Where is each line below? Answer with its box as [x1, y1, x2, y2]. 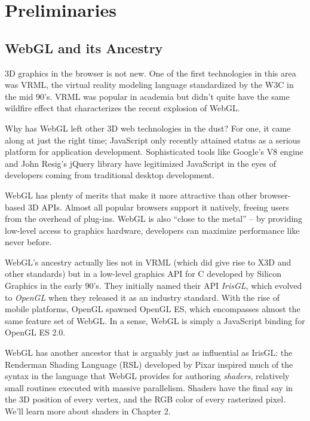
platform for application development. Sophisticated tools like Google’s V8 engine [5, 145, 303, 158]
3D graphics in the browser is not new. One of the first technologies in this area [5, 66, 296, 79]
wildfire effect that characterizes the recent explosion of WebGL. [5, 102, 240, 114]
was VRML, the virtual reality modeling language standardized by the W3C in [5, 78, 294, 91]
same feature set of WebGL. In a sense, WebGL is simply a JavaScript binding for [5, 314, 305, 327]
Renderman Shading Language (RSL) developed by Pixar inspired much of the [5, 358, 293, 370]
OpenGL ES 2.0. [5, 326, 66, 338]
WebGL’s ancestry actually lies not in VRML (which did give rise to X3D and [5, 255, 291, 268]
